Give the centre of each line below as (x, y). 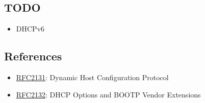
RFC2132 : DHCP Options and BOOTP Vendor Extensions (108, 94)
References (33, 56)
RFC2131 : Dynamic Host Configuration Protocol (92, 77)
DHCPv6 (30, 29)
